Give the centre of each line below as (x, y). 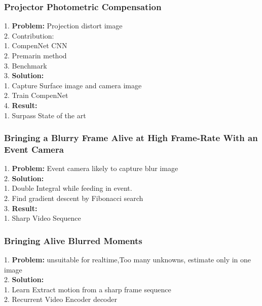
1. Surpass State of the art (45, 115)
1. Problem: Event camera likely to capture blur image (91, 168)
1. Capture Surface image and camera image (73, 85)
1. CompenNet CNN (36, 45)
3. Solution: (24, 75)
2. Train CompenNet (36, 95)
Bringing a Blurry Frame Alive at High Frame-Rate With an (131, 138)
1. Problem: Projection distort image (63, 26)
